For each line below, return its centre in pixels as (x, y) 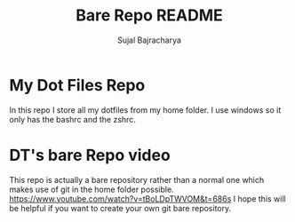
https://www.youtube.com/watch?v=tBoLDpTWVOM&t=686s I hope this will (147, 198)
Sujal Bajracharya (149, 40)
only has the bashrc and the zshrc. (72, 119)
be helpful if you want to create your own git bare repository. (120, 208)
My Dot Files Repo (77, 85)
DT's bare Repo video (90, 155)
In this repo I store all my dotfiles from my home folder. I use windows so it (145, 110)
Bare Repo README (149, 16)
